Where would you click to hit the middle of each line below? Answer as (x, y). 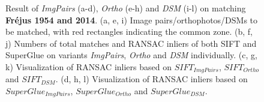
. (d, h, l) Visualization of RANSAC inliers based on (151, 79)
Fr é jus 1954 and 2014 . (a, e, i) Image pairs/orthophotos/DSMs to (132, 19)
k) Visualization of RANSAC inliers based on (88, 66)
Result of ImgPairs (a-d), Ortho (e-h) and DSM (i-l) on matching (126, 8)
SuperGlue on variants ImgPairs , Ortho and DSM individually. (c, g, (131, 55)
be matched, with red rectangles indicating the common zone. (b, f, (129, 31)
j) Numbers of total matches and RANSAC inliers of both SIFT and (131, 43)
